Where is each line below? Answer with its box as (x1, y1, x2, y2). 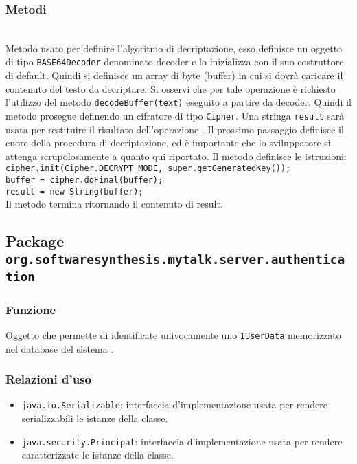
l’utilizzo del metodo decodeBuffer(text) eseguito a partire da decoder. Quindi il (5, 95, 352, 109)
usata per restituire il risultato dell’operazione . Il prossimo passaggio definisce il (5, 122, 344, 136)
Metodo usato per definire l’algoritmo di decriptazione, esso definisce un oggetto (5, 41, 343, 55)
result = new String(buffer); (5, 186, 143, 197)
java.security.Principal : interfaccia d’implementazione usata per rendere (21, 434, 343, 448)
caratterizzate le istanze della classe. (21, 448, 174, 462)
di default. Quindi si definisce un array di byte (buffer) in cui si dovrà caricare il (5, 68, 343, 82)
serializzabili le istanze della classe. (21, 410, 168, 425)
